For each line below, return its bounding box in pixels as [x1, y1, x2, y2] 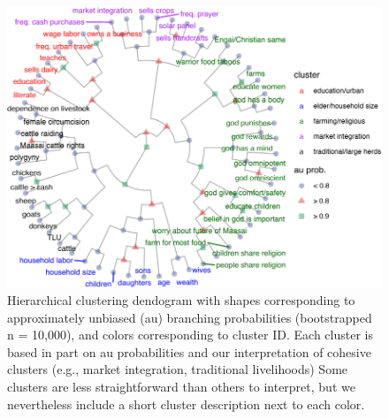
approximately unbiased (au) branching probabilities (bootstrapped [7, 308, 372, 326]
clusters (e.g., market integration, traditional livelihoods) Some [7, 360, 348, 378]
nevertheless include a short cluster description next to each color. [7, 394, 365, 413]
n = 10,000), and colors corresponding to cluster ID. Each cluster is [7, 325, 373, 344]
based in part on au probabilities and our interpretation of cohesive [7, 342, 371, 361]
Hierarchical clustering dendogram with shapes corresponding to [7, 291, 355, 309]
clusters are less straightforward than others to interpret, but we [7, 377, 355, 396]
